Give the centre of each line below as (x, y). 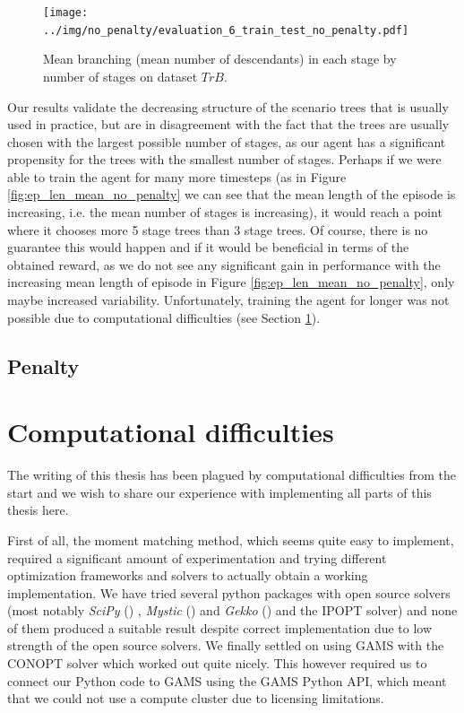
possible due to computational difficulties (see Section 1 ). (164, 317)
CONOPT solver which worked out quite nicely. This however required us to (217, 663)
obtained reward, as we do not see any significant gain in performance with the (224, 264)
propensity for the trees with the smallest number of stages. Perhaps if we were (224, 159)
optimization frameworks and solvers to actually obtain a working (188, 575)
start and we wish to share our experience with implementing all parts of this (219, 492)
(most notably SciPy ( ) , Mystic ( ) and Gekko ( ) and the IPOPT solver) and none (232, 610)
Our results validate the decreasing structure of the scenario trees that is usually (228, 106)
